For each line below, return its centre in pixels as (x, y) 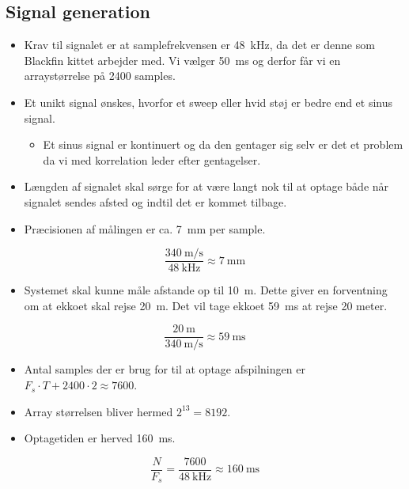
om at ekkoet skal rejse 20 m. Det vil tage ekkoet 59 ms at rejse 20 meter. (206, 305)
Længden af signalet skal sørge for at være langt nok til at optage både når (206, 186)
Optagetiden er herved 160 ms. (100, 438)
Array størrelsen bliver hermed (98, 411)
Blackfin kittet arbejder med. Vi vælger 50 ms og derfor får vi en (182, 60)
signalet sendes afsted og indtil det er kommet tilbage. (155, 201)
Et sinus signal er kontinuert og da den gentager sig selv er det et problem (223, 144)
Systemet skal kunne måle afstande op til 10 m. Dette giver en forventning (206, 290)
